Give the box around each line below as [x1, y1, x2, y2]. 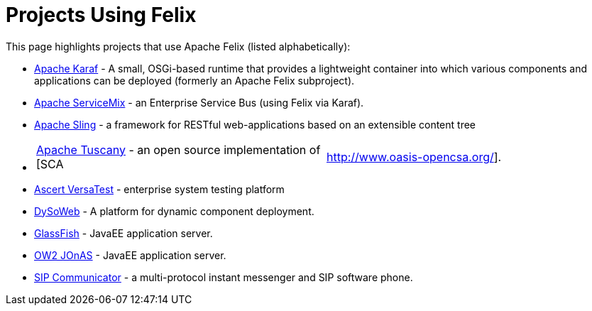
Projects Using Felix [6, 3, 197, 27]
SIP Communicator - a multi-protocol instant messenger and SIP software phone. [34, 271, 413, 283]
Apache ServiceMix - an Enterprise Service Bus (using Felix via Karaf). [34, 96, 364, 109]
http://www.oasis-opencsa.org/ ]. [327, 149, 502, 164]
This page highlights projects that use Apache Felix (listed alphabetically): [6, 40, 351, 53]
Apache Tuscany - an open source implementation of [36, 142, 321, 157]
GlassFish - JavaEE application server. [34, 227, 213, 239]
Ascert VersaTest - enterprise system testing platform [34, 182, 285, 195]
